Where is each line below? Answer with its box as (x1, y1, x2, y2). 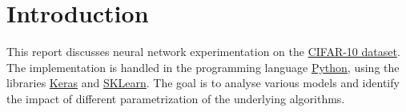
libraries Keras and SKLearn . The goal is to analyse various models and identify (6, 74, 400, 91)
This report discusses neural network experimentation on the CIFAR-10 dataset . (6, 43, 400, 60)
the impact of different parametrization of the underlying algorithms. (6, 90, 345, 106)
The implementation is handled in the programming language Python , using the (6, 58, 400, 75)
